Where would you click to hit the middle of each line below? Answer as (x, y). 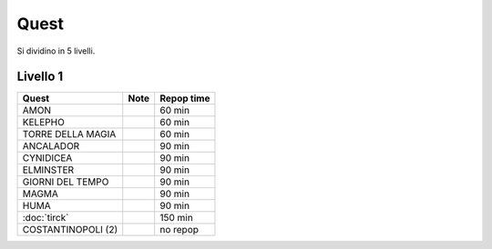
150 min (176, 218)
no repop (179, 230)
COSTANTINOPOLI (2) (70, 230)
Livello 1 (40, 77)
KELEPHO (44, 123)
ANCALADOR (51, 146)
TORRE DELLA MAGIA (69, 134)
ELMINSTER (48, 170)
